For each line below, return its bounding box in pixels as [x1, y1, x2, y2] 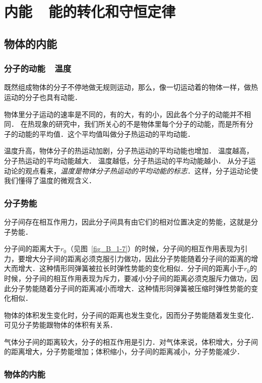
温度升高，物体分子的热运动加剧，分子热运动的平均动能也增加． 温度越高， [4, 145, 253, 156]
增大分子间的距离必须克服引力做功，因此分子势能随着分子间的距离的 [25, 253, 251, 263]
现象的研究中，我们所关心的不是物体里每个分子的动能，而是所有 [34, 119, 246, 129]
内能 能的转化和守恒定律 [4, 1, 176, 22]
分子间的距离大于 [4, 243, 60, 254]
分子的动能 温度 [4, 62, 72, 75]
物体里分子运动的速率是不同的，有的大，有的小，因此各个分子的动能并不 [4, 108, 244, 119]
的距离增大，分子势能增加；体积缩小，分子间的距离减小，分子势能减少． [4, 346, 244, 357]
